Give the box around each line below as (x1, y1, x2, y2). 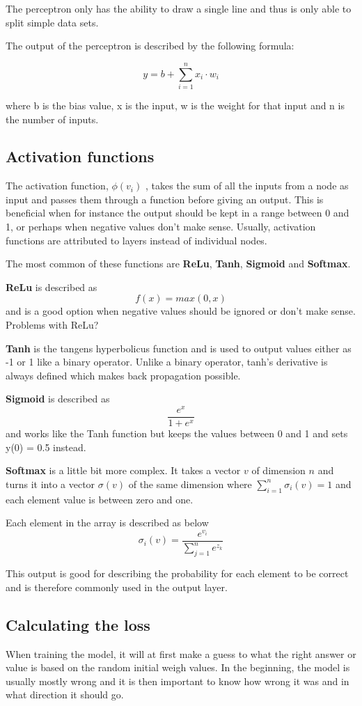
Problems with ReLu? (6, 317, 99, 332)
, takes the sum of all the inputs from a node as (145, 178, 349, 193)
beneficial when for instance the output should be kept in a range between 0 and (6, 205, 349, 220)
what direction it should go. (6, 687, 124, 702)
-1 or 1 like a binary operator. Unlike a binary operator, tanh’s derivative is (6, 354, 328, 369)
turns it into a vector (6, 476, 95, 491)
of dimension (251, 463, 306, 478)
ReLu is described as (6, 279, 97, 294)
